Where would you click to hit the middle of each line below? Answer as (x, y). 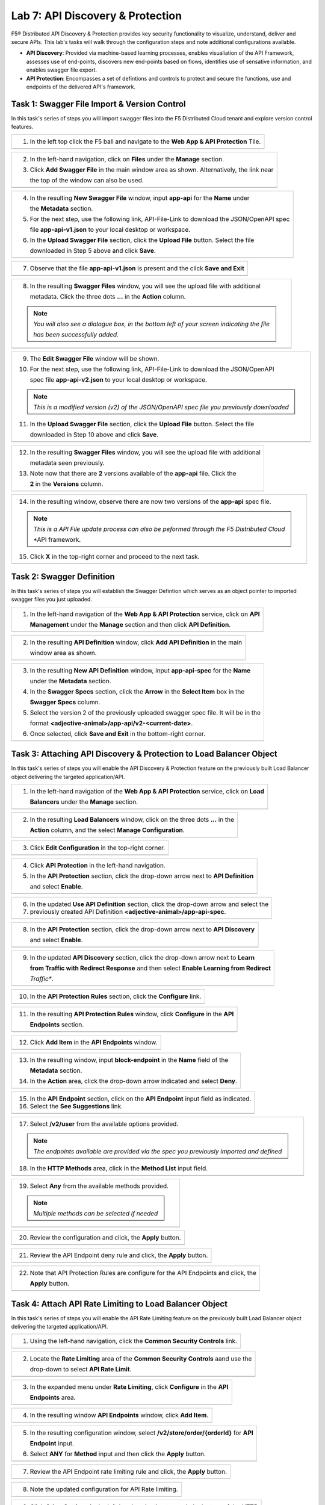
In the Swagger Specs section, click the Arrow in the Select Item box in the (137, 691)
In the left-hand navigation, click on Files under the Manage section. (127, 159)
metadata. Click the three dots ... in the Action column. (108, 296)
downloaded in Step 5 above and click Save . (93, 250)
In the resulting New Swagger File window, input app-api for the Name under (140, 197)
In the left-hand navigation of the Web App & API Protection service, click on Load (147, 792)
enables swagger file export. (62, 70)
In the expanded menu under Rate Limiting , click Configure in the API (129, 1387)
